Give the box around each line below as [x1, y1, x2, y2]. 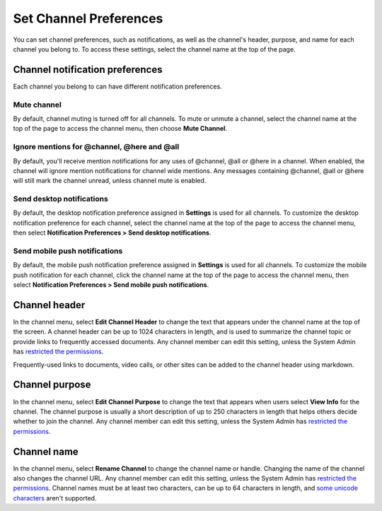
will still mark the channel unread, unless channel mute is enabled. [13, 177, 207, 185]
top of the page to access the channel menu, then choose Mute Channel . [13, 124, 228, 133]
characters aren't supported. [13, 493, 97, 502]
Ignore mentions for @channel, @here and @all [13, 142, 180, 152]
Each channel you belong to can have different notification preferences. [13, 82, 222, 90]
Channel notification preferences [13, 64, 163, 76]
